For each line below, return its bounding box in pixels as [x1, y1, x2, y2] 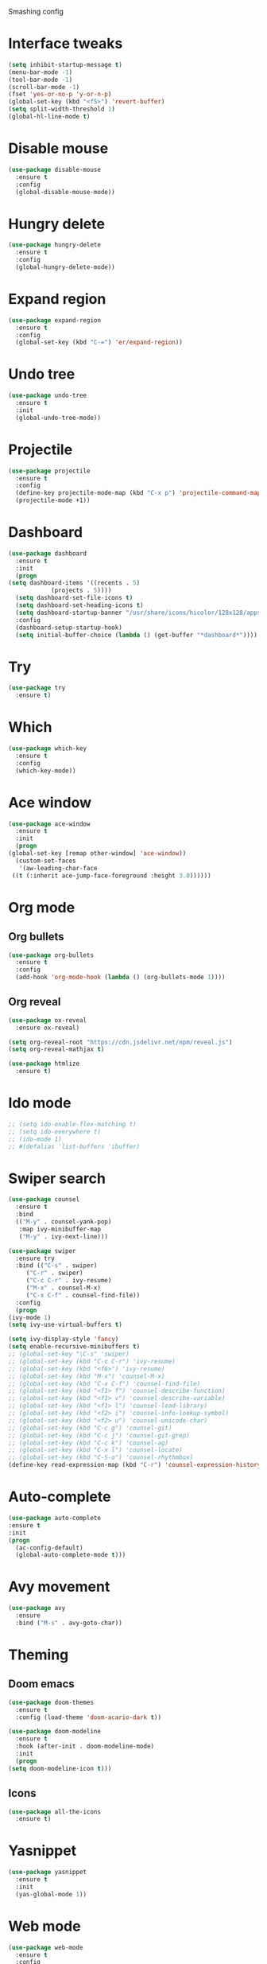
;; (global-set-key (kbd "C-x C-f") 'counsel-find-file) [8, 1379, 201, 1387]
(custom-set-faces [15, 857, 77, 865]
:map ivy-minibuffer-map [18, 1225, 102, 1233]
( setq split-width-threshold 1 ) [8, 105, 115, 114]
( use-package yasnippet [8, 1869, 87, 1876]
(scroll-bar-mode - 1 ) [8, 83, 80, 91]
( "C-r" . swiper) [25, 1269, 83, 1278]
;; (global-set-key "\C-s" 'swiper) [8, 1350, 130, 1359]
